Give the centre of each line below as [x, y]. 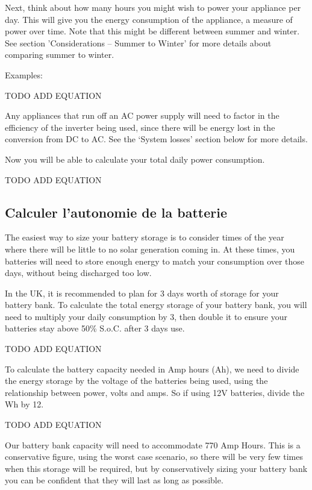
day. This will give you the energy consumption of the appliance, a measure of [149, 19]
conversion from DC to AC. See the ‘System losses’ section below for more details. [156, 139]
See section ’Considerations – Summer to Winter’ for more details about [138, 42]
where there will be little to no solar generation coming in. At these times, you [150, 249]
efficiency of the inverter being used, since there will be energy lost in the [140, 127]
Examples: [24, 74]
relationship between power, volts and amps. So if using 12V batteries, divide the [155, 392]
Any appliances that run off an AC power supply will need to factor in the [142, 115]
